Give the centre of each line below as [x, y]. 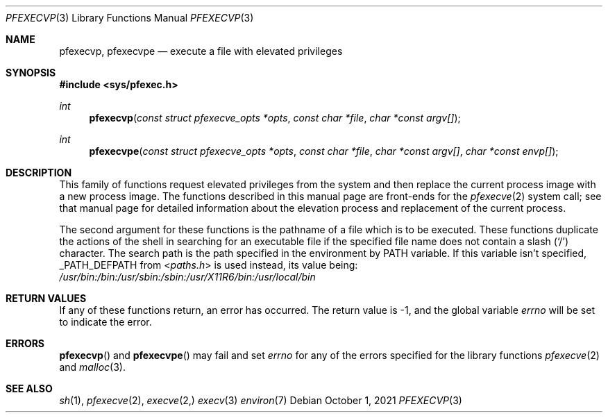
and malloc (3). [92, 367]
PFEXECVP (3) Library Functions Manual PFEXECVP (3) [130, 18]
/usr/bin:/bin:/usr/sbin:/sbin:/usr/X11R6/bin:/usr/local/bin [187, 277]
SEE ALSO [29, 388]
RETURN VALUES [46, 298]
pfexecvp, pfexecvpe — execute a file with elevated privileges [201, 51]
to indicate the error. [105, 322]
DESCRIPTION [39, 173]
